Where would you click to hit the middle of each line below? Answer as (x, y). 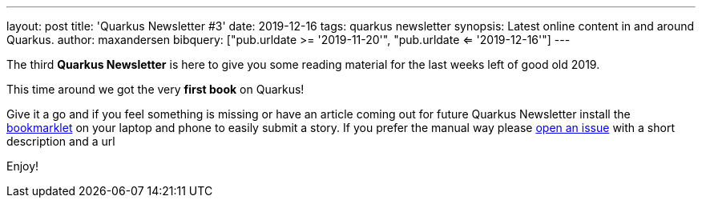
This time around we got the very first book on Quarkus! (155, 89)
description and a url (61, 141)
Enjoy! (23, 166)
